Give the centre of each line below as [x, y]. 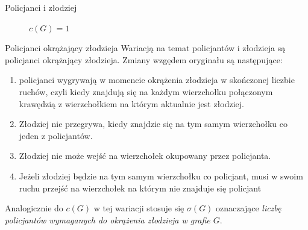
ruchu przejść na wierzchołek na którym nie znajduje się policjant [140, 188]
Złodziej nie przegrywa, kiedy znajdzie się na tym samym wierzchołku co [153, 124]
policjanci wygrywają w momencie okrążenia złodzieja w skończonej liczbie [157, 80]
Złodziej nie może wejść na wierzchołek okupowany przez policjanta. [145, 156]
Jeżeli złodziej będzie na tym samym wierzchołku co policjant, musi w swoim [161, 176]
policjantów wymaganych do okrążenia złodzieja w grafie [108, 219]
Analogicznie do [34, 208]
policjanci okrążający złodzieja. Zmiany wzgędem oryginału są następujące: [144, 59]
